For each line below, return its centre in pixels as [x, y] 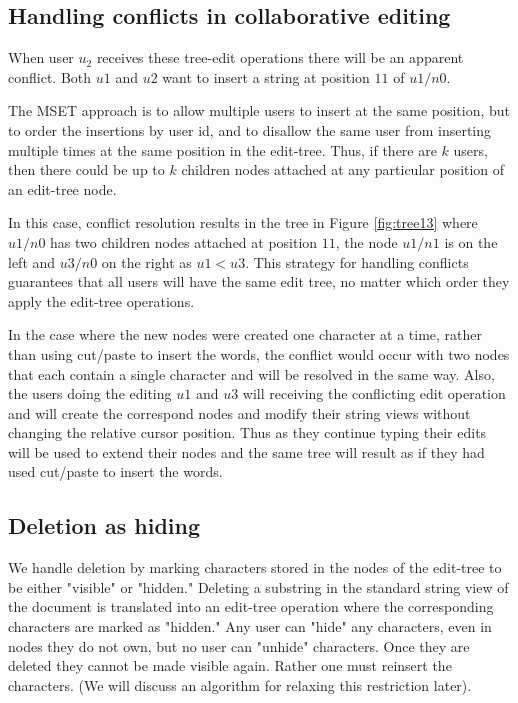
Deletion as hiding [104, 525]
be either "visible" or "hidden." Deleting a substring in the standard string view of [258, 586]
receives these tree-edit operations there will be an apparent [280, 57]
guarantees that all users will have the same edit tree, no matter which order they [259, 281]
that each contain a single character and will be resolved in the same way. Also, [251, 373]
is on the [471, 241]
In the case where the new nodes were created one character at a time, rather [245, 334]
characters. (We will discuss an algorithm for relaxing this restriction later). [240, 684]
